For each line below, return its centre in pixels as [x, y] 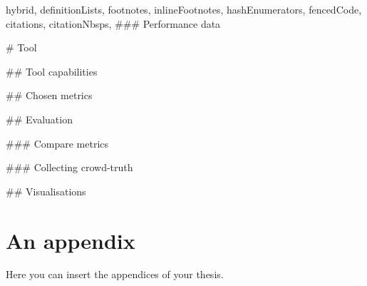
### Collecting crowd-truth [69, 167]
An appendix [71, 240]
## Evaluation [39, 119]
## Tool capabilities [52, 71]
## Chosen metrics [49, 95]
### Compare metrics [57, 143]
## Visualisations [46, 191]
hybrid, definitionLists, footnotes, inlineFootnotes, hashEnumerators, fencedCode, [184, 9]
